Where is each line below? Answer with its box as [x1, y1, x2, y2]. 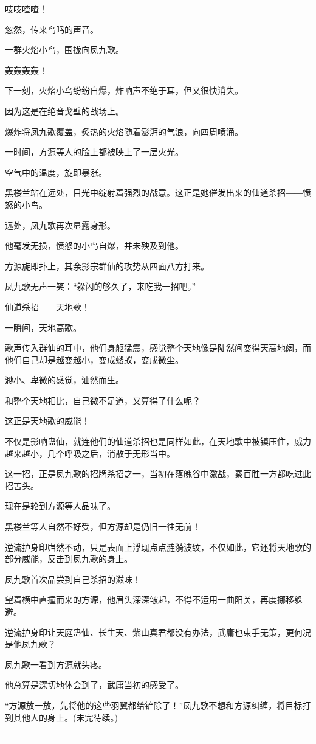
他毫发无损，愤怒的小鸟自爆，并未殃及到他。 [5, 239, 184, 252]
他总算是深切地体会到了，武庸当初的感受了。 [5, 678, 184, 691]
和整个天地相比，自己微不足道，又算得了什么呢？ [5, 394, 201, 406]
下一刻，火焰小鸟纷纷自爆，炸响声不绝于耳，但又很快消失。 [5, 84, 243, 97]
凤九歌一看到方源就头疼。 [5, 658, 107, 670]
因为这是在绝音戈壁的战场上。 [5, 104, 124, 117]
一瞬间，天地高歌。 [5, 321, 81, 333]
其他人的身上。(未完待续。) [13, 711, 118, 723]
